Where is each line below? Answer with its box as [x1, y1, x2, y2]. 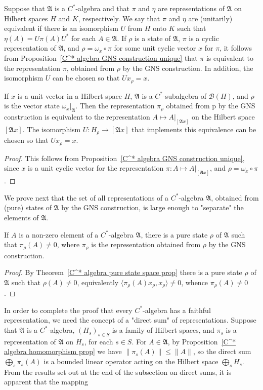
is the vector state [4, 100, 60, 111]
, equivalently [77, 277, 119, 287]
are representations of [158, 3, 225, 13]
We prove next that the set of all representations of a [4, 192, 169, 203]
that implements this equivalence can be [131, 124, 256, 134]
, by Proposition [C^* [167, 336, 236, 346]
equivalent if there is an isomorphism [4, 23, 118, 33]
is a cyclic [189, 32, 219, 43]
